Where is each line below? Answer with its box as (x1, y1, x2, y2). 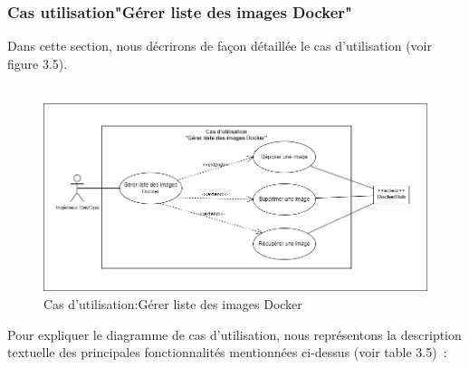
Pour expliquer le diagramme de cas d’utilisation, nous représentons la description (7, 324, 462, 344)
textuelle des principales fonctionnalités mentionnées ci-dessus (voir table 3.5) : (7, 343, 447, 362)
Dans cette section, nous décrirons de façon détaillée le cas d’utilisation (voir (7, 36, 432, 55)
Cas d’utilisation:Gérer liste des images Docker (43, 294, 302, 313)
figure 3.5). (7, 53, 68, 73)
